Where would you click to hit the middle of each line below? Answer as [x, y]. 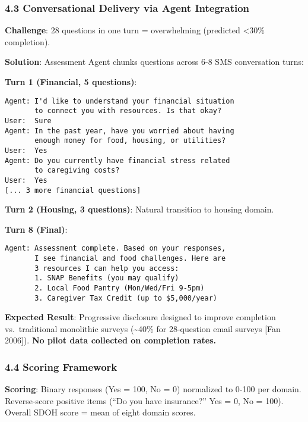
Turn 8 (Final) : [36, 229]
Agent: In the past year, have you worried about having [120, 131]
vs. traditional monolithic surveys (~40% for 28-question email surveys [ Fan [143, 328]
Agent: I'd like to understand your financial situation [120, 101]
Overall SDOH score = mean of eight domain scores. [100, 412]
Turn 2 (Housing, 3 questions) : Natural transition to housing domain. [139, 209]
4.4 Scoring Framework [61, 366]
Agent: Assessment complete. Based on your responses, [115, 248]
